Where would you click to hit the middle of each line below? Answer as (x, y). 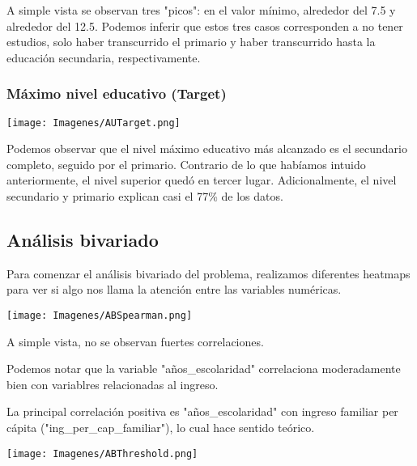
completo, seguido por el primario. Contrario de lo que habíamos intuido (186, 164)
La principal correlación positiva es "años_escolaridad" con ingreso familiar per (202, 411)
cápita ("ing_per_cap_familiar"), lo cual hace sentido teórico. (161, 428)
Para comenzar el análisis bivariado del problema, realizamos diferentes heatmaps (208, 273)
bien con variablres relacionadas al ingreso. (113, 384)
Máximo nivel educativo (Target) (117, 93)
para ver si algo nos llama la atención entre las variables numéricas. (174, 289)
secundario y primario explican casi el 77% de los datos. (145, 196)
